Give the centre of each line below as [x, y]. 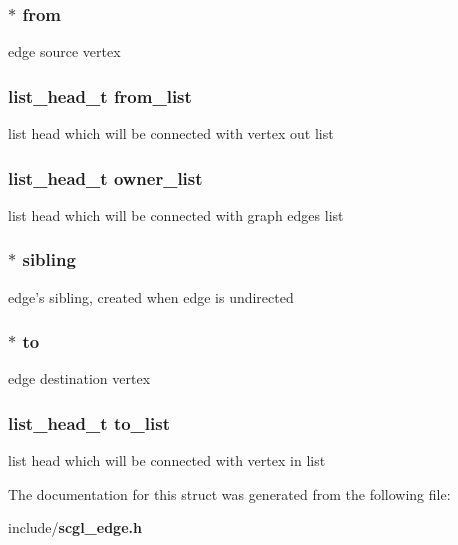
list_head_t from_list [100, 95]
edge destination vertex [79, 378]
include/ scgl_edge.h [75, 527]
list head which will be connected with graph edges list [176, 214]
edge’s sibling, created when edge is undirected [151, 296]
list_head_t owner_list [105, 177]
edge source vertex [64, 51]
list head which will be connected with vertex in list [167, 460]
